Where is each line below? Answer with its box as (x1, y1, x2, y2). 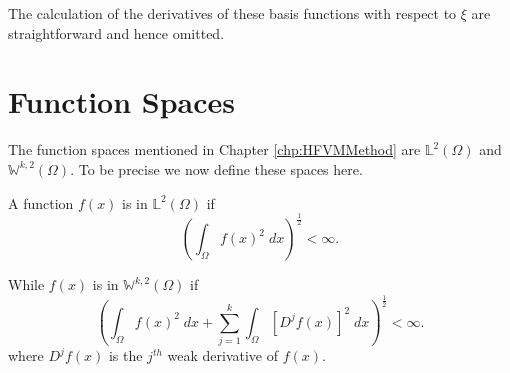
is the (108, 345, 143, 366)
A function (8, 192, 74, 213)
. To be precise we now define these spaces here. (70, 158, 363, 179)
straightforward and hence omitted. (8, 22, 225, 43)
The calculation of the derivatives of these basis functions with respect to (8, 3, 457, 23)
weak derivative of (167, 345, 279, 366)
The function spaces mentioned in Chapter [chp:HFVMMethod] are (8, 139, 421, 160)
